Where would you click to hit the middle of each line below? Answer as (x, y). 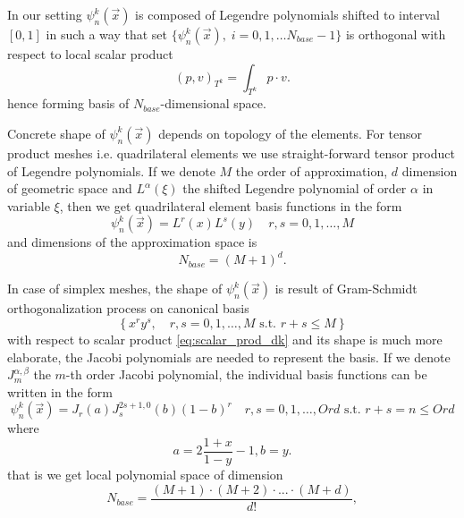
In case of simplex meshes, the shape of (115, 289)
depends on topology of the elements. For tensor (291, 133)
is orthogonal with (396, 34)
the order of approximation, (312, 170)
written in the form (60, 391)
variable (29, 205)
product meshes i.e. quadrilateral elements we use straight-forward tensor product (231, 153)
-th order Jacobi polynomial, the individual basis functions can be (246, 374)
